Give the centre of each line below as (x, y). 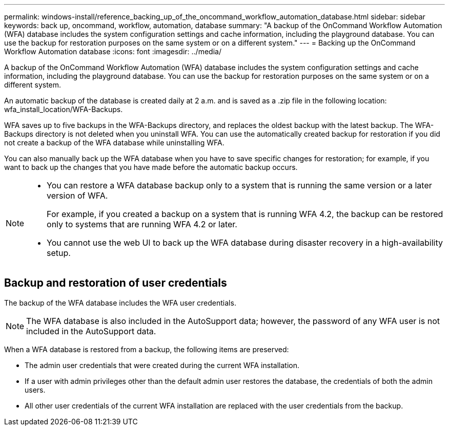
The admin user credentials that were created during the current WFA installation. (162, 365)
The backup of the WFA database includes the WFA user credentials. (120, 303)
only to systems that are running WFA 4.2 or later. (142, 224)
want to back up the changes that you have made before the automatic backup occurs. (151, 167)
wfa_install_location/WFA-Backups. (64, 109)
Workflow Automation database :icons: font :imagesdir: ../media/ (113, 51)
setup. (59, 253)
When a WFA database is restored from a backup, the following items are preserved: (147, 349)
